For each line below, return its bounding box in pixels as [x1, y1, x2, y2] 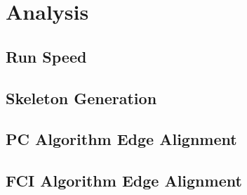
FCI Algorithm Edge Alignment [6, 170, 242, 191]
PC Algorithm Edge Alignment [6, 128, 237, 150]
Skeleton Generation [6, 87, 157, 108]
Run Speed [6, 45, 87, 67]
